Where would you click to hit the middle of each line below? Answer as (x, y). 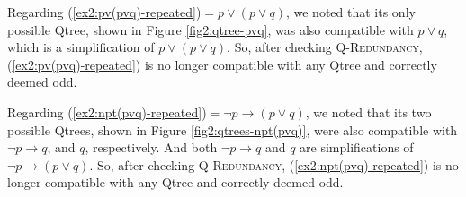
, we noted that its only (350, 12)
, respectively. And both (151, 147)
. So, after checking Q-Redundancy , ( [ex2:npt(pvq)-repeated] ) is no (274, 164)
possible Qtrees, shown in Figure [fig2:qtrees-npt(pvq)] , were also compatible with (233, 129)
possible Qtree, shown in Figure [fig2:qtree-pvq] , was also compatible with (211, 29)
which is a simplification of (81, 47)
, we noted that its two (368, 111)
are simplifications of (357, 147)
